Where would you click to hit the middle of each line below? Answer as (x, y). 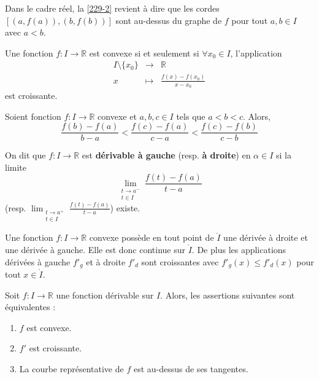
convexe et (117, 116)
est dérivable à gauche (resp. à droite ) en (166, 155)
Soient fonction (33, 116)
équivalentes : (30, 307)
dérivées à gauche (38, 261)
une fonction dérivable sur (105, 295)
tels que (191, 116)
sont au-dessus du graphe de (169, 20)
